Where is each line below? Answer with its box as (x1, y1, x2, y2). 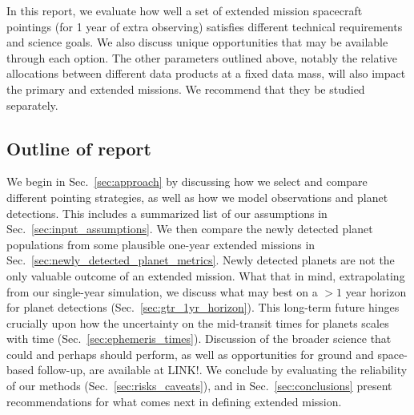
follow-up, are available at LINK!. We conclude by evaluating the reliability (37, 361, 408, 378)
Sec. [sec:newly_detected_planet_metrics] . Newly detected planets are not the (6, 252, 395, 268)
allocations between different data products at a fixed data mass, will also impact (6, 65, 406, 82)
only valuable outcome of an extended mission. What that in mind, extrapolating (6, 267, 405, 284)
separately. (6, 96, 58, 113)
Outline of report (6, 135, 151, 160)
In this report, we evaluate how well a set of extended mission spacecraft (6, 2, 363, 18)
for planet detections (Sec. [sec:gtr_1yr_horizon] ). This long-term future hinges (6, 299, 400, 316)
